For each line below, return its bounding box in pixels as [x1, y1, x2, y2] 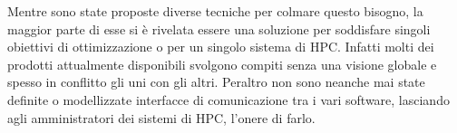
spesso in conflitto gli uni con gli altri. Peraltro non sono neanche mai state [7, 72, 425, 91]
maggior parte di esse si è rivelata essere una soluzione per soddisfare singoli [7, 19, 431, 38]
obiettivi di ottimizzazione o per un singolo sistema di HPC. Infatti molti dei [7, 37, 434, 56]
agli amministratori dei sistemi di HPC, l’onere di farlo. [7, 108, 316, 127]
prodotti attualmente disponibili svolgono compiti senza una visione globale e [7, 54, 437, 73]
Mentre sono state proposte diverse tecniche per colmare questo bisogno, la [7, 2, 423, 20]
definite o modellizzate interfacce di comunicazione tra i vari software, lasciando [7, 90, 450, 109]
